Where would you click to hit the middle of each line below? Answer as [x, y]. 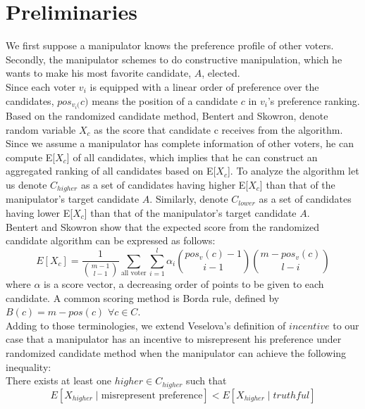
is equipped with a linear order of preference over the [204, 86]
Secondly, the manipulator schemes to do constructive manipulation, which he [174, 59]
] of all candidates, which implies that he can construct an [192, 157]
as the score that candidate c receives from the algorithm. [218, 129]
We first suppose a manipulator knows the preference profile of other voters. [170, 45]
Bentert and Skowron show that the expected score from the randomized [163, 226]
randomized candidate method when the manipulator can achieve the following [176, 352]
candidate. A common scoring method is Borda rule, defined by [143, 297]
